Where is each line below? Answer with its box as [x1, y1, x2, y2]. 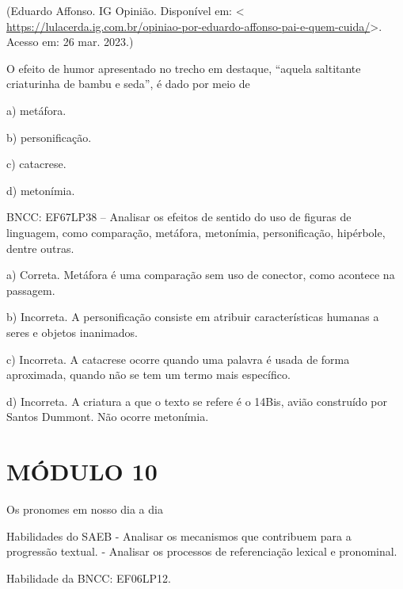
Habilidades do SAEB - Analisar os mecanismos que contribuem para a [6, 527, 352, 544]
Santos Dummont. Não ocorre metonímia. [6, 408, 209, 425]
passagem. [6, 281, 55, 298]
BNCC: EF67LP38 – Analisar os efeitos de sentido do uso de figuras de [6, 208, 352, 225]
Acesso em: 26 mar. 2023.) [6, 33, 134, 50]
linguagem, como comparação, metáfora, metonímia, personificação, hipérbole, [6, 224, 386, 240]
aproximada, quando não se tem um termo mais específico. [6, 366, 291, 383]
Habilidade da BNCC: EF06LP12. [6, 569, 171, 586]
